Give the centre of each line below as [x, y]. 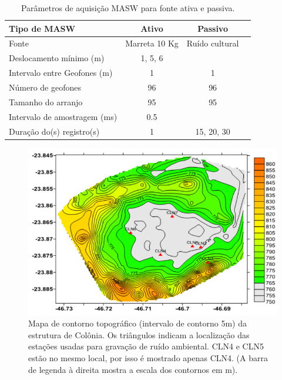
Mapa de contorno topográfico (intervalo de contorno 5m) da [137, 323]
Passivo [213, 28]
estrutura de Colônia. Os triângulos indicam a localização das [139, 334]
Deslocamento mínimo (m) [57, 58]
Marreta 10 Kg [152, 43]
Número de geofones [45, 87]
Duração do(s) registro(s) [54, 131]
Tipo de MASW [42, 28]
